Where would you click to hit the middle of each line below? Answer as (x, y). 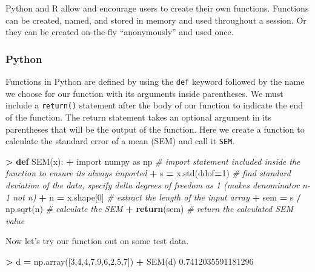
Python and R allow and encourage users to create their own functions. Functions (157, 8)
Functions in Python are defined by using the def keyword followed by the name (155, 81)
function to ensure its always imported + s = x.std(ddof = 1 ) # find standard (148, 173)
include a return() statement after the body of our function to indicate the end (154, 105)
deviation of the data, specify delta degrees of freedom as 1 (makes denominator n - (158, 184)
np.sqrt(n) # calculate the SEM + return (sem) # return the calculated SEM (150, 209)
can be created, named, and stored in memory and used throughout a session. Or (156, 20)
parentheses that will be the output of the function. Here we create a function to (155, 129)
